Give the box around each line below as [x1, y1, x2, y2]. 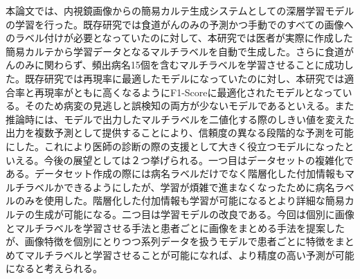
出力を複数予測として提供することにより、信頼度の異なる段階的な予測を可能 [6, 125, 354, 140]
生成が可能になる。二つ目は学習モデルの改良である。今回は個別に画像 [34, 206, 354, 221]
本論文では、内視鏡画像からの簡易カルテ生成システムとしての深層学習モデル [6, 3, 354, 17]
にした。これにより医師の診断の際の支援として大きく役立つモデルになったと [6, 138, 354, 153]
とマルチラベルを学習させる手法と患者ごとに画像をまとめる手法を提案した [6, 220, 345, 235]
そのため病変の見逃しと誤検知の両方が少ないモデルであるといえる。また [24, 98, 354, 113]
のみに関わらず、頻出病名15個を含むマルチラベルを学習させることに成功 [15, 57, 344, 72]
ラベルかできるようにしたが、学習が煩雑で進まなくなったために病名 [24, 179, 335, 194]
